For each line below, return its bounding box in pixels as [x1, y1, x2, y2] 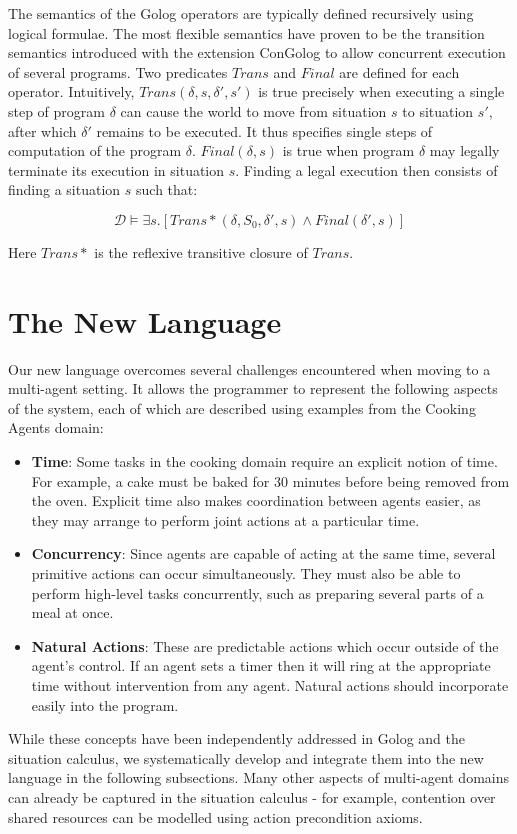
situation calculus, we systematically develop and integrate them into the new [8, 747, 484, 768]
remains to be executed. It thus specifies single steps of [96, 120, 433, 141]
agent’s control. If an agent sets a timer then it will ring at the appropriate [31, 655, 491, 676]
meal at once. [31, 602, 114, 623]
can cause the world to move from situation [120, 100, 387, 121]
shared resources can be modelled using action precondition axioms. [8, 806, 423, 827]
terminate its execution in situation [8, 159, 225, 180]
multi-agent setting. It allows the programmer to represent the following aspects [8, 378, 498, 399]
